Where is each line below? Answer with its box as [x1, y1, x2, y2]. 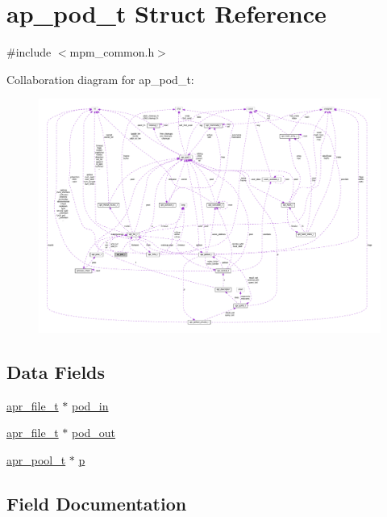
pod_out [71, 424, 116, 441]
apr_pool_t [6, 451, 66, 468]
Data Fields [6, 359, 106, 384]
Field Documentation [6, 490, 187, 515]
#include [6, 44, 52, 61]
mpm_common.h [69, 44, 155, 61]
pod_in [71, 397, 109, 414]
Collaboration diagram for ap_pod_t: [6, 70, 194, 87]
